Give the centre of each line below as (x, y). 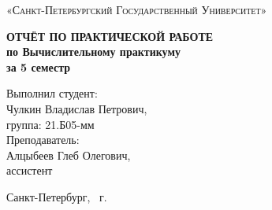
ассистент (30, 170)
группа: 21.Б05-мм (50, 124)
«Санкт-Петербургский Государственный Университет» (137, 9)
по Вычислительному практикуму (93, 52)
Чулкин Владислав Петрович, (77, 108)
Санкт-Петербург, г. (57, 196)
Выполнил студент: (52, 93)
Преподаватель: (43, 140)
